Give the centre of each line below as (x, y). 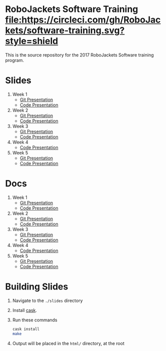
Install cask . (25, 310)
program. (15, 60)
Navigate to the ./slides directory (48, 300)
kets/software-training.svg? (65, 30)
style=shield (32, 41)
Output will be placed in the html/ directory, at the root (68, 343)
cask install (26, 329)
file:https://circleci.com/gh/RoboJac (83, 20)
